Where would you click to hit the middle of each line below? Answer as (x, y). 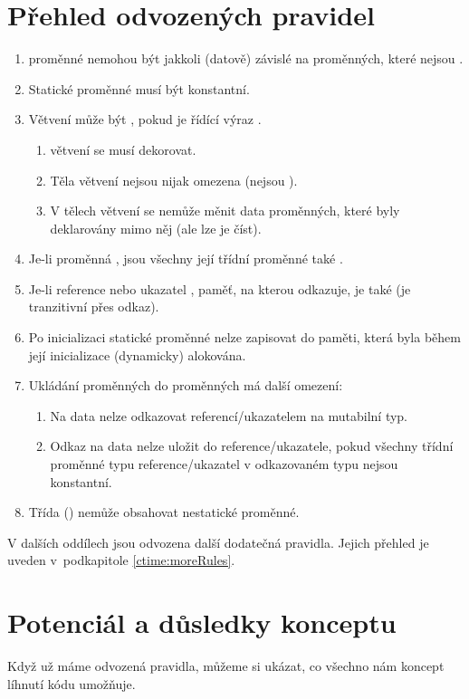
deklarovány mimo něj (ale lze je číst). (156, 228)
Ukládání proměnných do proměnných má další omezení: (186, 385)
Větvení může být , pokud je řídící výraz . (145, 119)
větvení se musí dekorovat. (123, 149)
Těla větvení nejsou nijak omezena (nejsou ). (174, 180)
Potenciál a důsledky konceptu (202, 622)
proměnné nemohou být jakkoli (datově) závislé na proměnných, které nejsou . (246, 58)
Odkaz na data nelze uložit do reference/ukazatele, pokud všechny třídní (252, 446)
